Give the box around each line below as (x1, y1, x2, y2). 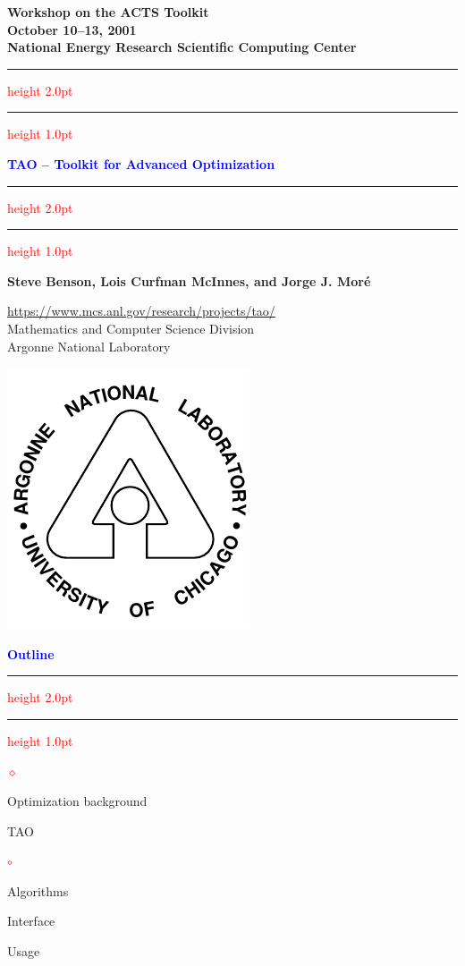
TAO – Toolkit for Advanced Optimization (7, 154, 275, 173)
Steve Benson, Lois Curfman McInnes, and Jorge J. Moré (7, 271, 371, 290)
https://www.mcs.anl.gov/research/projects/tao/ (7, 301, 275, 320)
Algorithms (7, 881, 69, 900)
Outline (7, 644, 55, 663)
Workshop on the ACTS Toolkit (7, 3, 209, 21)
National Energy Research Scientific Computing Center (7, 38, 357, 56)
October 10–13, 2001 (7, 20, 137, 38)
